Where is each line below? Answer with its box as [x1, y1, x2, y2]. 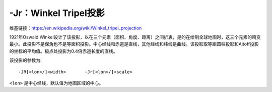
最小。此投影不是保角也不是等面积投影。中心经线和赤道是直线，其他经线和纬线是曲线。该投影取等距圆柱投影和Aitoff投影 [9, 41, 259, 47]
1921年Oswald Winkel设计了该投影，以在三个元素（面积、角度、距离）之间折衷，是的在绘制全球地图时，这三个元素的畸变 [9, 34, 261, 40]
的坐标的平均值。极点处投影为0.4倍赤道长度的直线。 [9, 48, 118, 54]
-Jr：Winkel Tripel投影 [9, 7, 105, 18]
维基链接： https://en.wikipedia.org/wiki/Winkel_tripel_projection [9, 25, 142, 31]
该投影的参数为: [9, 57, 42, 63]
